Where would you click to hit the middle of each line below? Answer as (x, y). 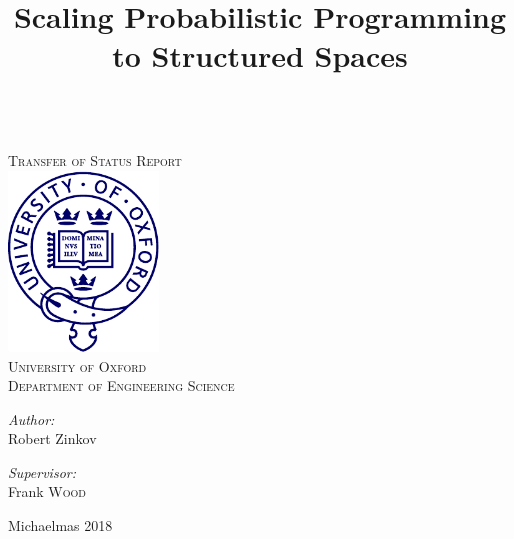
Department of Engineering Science (121, 385)
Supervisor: (42, 471)
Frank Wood (47, 491)
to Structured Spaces (260, 55)
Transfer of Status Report (95, 160)
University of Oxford (77, 365)
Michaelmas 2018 (60, 525)
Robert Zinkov (52, 438)
